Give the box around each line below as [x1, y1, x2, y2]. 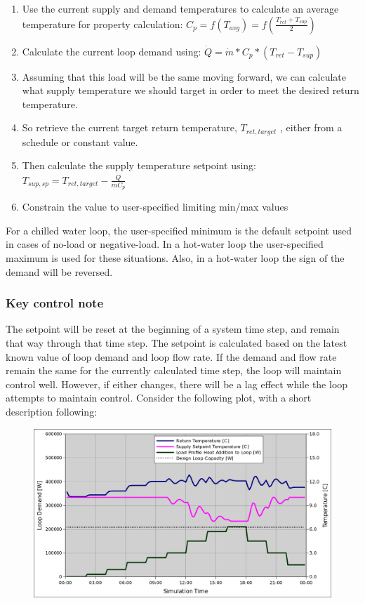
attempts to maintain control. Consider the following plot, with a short [6, 390, 312, 405]
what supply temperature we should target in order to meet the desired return [22, 83, 359, 98]
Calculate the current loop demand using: [22, 44, 201, 58]
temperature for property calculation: [22, 16, 183, 31]
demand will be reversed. [6, 264, 113, 279]
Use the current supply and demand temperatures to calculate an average [22, 1, 339, 15]
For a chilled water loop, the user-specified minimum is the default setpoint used [6, 223, 352, 237]
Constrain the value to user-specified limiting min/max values [22, 199, 288, 214]
